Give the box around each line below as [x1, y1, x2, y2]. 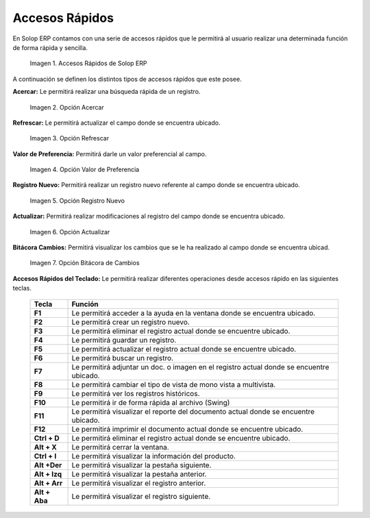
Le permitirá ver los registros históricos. [71, 388, 200, 398]
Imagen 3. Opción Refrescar [29, 134, 110, 143]
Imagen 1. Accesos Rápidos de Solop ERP [29, 59, 147, 68]
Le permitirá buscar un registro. [71, 353, 174, 362]
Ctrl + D [34, 433, 60, 443]
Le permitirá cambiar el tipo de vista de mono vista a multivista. [71, 380, 276, 389]
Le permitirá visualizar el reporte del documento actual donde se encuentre [71, 406, 315, 416]
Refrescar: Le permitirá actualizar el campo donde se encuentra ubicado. [12, 119, 221, 127]
